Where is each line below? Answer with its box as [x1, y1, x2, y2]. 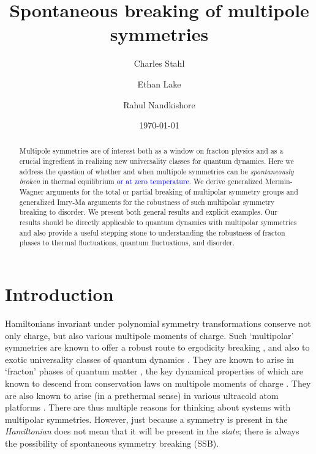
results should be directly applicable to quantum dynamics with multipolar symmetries [19, 217, 297, 228]
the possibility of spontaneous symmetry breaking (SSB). [5, 436, 219, 449]
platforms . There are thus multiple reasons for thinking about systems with [5, 401, 291, 414]
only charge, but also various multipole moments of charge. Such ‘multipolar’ [5, 329, 294, 341]
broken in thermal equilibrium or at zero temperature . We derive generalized [19, 176, 263, 187]
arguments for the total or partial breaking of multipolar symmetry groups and [46, 187, 298, 197]
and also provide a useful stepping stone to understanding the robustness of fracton [19, 227, 285, 237]
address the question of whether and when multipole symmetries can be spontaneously [19, 166, 294, 176]
